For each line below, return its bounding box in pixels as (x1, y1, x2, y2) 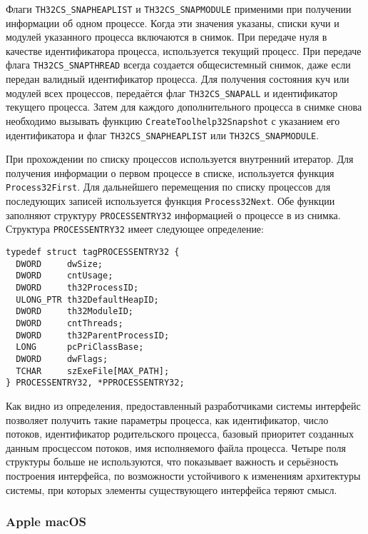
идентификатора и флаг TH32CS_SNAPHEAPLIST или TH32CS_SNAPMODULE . (6, 127, 320, 142)
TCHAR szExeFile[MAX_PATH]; (16, 366, 170, 376)
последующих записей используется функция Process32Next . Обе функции (6, 193, 335, 208)
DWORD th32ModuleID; (16, 306, 133, 317)
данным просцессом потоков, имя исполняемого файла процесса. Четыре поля (6, 440, 347, 455)
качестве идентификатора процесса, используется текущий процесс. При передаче (6, 43, 362, 58)
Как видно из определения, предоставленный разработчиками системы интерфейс (6, 398, 361, 413)
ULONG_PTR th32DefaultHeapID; (16, 294, 159, 305)
